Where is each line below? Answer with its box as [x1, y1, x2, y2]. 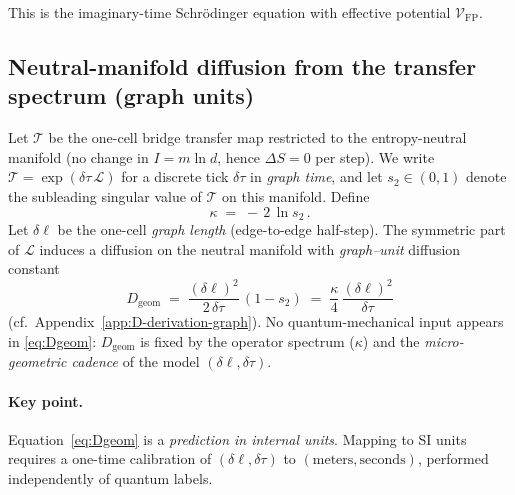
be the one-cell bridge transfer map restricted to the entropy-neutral [48, 127, 467, 148]
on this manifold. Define [222, 185, 370, 206]
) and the [362, 330, 420, 351]
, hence [217, 146, 261, 167]
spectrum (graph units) [8, 80, 255, 111]
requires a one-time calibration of [8, 448, 212, 469]
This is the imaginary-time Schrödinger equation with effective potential [8, 2, 451, 22]
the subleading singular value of [8, 185, 202, 206]
